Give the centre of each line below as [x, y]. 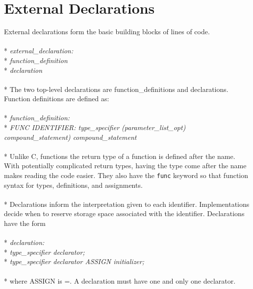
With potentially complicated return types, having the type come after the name [125, 166]
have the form [25, 223]
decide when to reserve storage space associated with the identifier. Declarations [124, 213]
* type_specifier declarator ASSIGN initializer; [74, 261]
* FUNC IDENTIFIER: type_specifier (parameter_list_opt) [95, 127]
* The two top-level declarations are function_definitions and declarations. [116, 89]
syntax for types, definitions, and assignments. [73, 185]
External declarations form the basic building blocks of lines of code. [107, 32]
